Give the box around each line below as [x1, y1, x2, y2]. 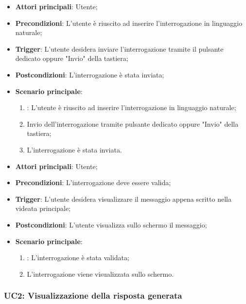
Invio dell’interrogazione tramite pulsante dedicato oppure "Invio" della [27, 118, 239, 129]
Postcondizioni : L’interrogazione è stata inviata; [15, 69, 164, 79]
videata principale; [15, 203, 71, 213]
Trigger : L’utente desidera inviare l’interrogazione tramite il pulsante [15, 43, 224, 54]
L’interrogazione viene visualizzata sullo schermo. [27, 268, 174, 279]
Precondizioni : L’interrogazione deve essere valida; [15, 177, 171, 188]
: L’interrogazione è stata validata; [27, 252, 129, 263]
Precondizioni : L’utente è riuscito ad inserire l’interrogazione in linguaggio [15, 18, 243, 28]
